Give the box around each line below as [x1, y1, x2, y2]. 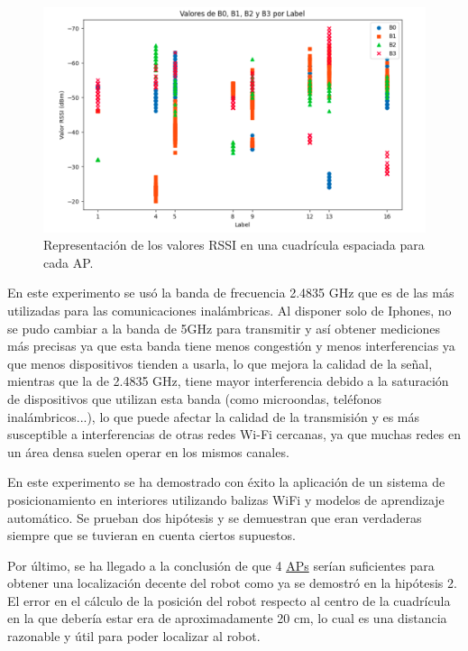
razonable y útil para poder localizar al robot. [7, 627, 261, 646]
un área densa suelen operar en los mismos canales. [7, 442, 289, 461]
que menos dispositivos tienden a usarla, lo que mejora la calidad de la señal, [7, 353, 433, 372]
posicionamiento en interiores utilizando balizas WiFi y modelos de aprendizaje [7, 490, 445, 509]
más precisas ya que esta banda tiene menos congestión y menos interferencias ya [7, 336, 455, 355]
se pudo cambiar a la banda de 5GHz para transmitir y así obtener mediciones [7, 318, 441, 337]
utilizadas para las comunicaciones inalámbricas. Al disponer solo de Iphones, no [7, 300, 452, 319]
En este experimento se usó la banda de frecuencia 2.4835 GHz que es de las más [7, 283, 454, 302]
